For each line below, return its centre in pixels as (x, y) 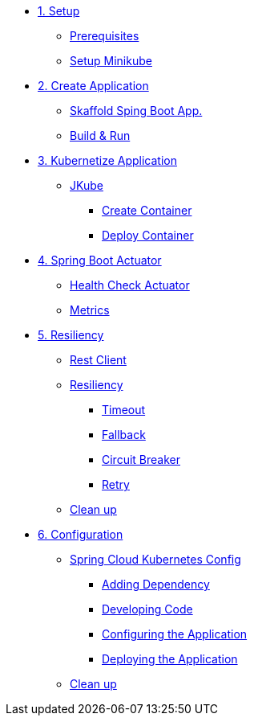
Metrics (90, 310)
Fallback (124, 435)
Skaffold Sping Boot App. (136, 111)
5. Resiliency (71, 335)
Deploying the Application (170, 659)
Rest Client (98, 360)
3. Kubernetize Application (107, 160)
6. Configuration (81, 534)
